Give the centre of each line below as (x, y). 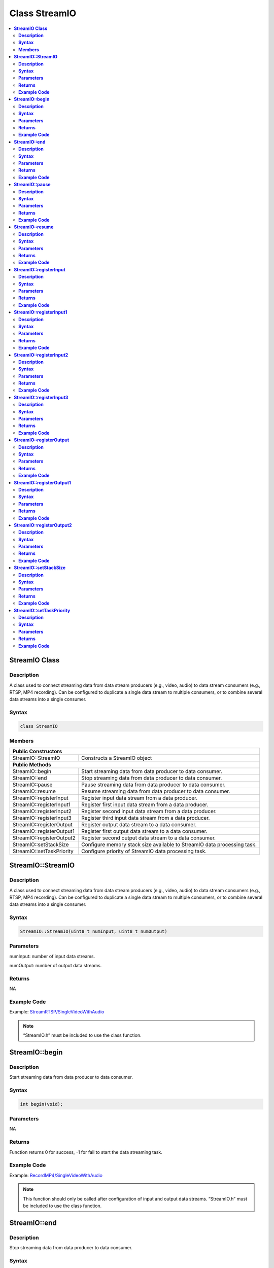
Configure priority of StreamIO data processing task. (144, 851)
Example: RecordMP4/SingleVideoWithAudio (56, 1175)
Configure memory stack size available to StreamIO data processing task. (169, 844)
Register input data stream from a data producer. (140, 798)
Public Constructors (37, 751)
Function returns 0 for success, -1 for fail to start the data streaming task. (86, 1152)
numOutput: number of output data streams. (56, 965)
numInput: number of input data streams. (52, 956)
